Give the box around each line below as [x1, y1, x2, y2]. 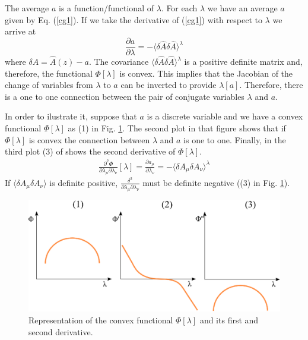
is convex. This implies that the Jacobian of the [119, 67, 293, 79]
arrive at [5, 25, 36, 37]
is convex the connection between [28, 133, 150, 146]
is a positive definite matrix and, [184, 55, 303, 68]
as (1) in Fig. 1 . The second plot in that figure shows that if [68, 122, 286, 134]
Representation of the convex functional [28, 313, 173, 326]
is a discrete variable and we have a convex [147, 110, 303, 122]
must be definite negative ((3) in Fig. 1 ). [142, 176, 290, 188]
